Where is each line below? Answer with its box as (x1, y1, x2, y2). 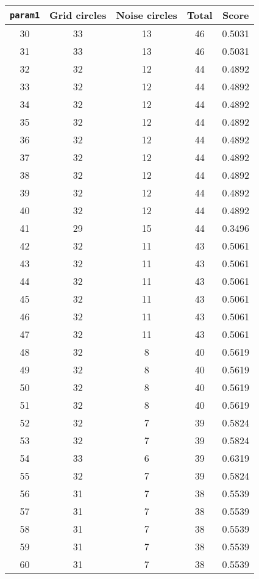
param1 (10, 10, 40, 20)
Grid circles (49, 8, 107, 22)
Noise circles (116, 8, 177, 22)
